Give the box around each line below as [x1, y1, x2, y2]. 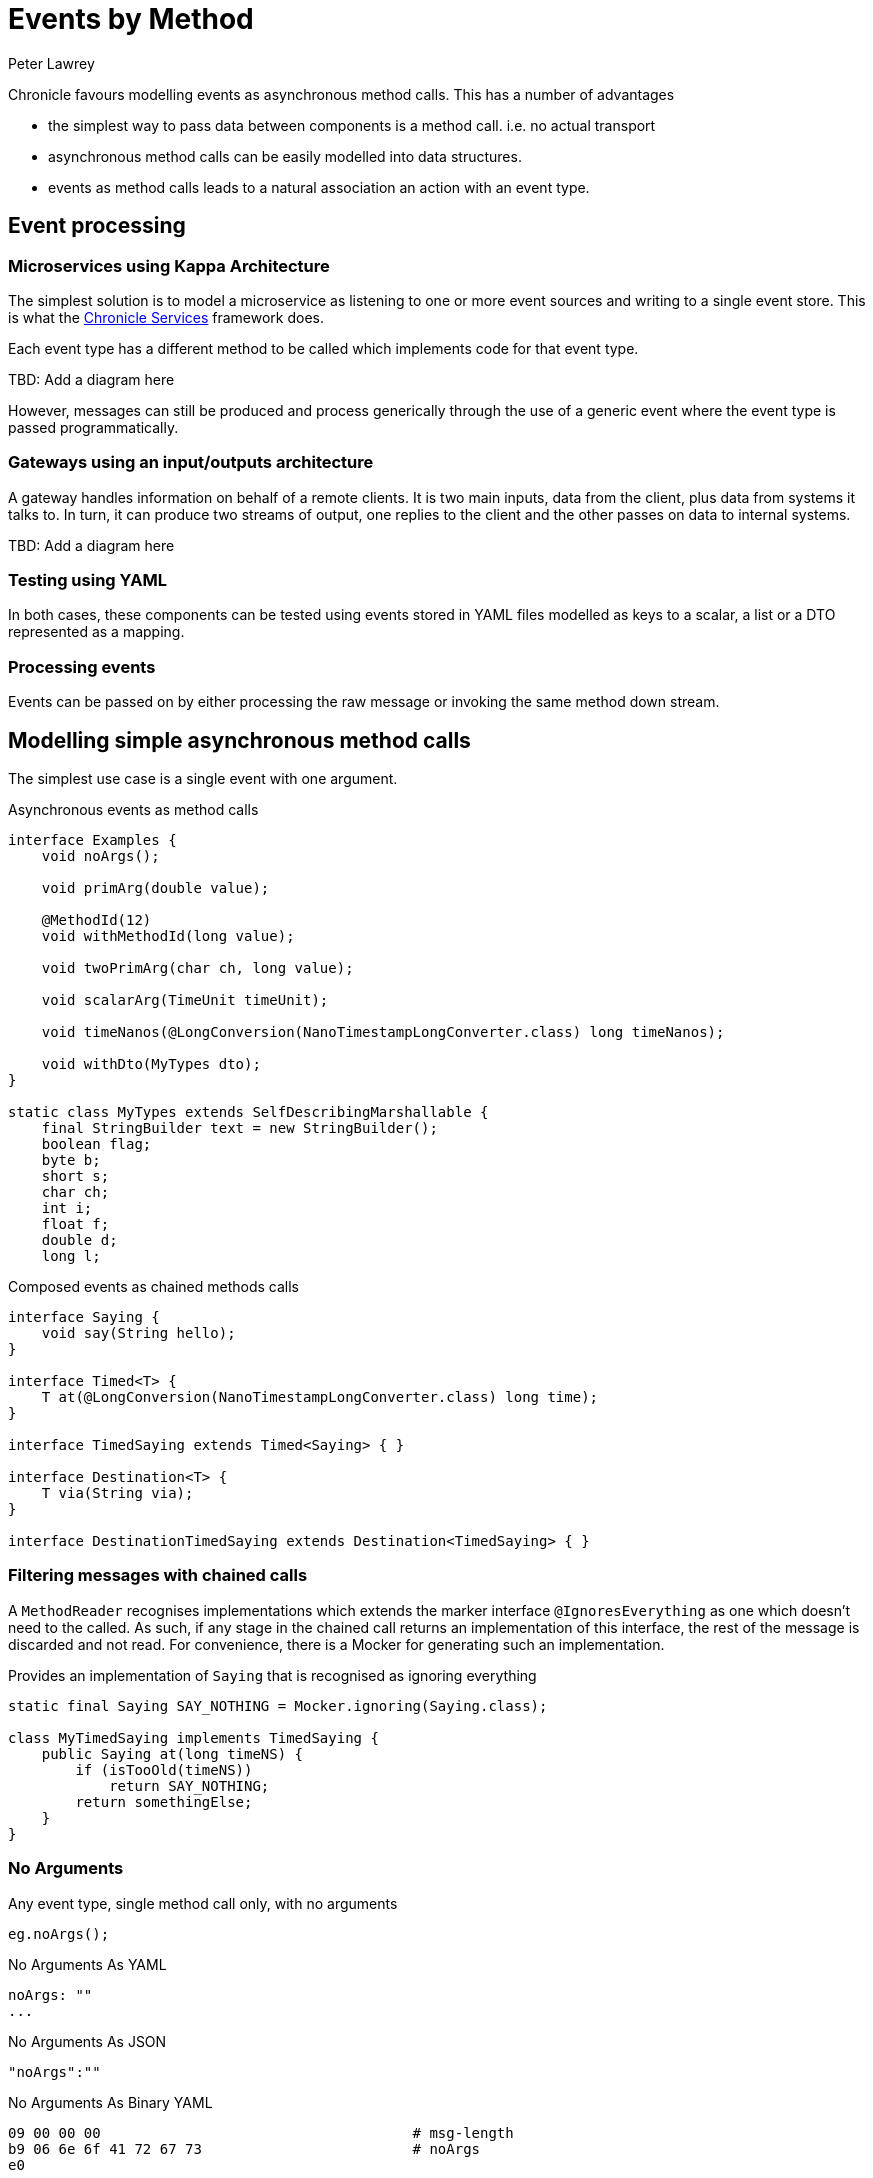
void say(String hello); [41, 1325, 236, 1342]
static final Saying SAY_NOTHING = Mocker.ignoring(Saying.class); [8, 1697, 548, 1714]
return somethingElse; [75, 1793, 253, 1810]
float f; [41, 1216, 110, 1233]
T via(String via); [41, 1485, 194, 1502]
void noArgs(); [41, 848, 160, 865]
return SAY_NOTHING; [109, 1777, 270, 1794]
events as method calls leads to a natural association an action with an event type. [48, 178, 590, 196]
